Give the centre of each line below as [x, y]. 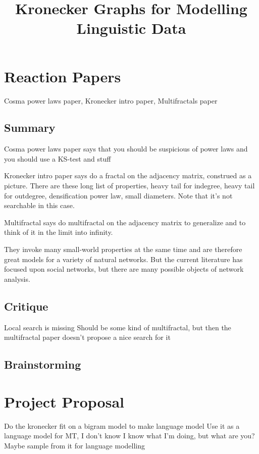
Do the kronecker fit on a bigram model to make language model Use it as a [122, 425]
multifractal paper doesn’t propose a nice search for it [87, 337]
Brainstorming [43, 364]
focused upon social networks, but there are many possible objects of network [124, 269]
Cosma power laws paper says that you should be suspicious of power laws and [126, 149]
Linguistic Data [131, 28]
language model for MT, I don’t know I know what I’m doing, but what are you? [129, 436]
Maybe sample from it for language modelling [75, 445]
